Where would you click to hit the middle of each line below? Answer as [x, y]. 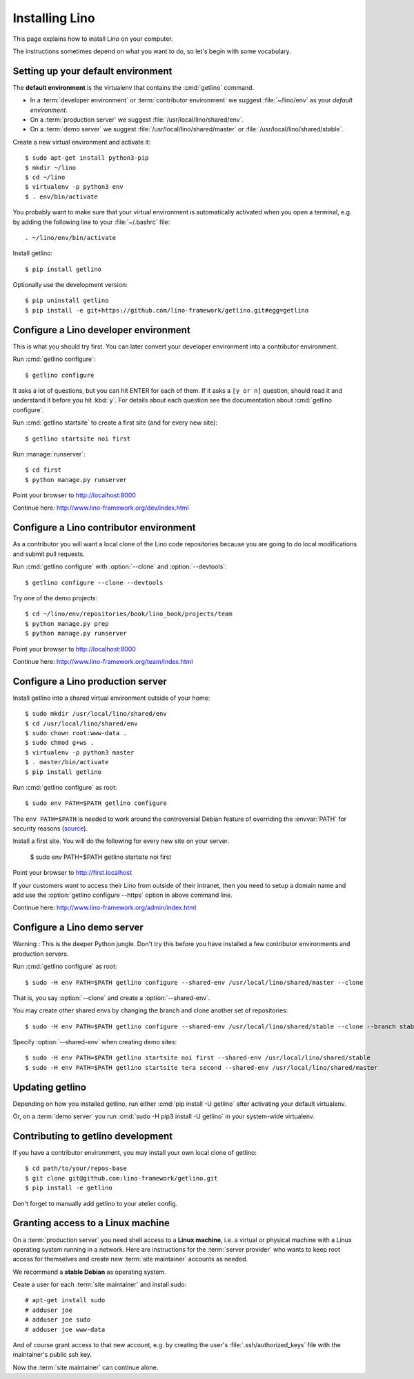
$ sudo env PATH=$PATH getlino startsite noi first [101, 857]
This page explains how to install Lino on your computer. [93, 39]
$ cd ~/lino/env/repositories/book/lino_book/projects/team [129, 614]
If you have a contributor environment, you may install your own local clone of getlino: [135, 1153]
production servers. [41, 954]
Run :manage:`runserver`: [49, 454]
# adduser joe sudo [58, 1320]
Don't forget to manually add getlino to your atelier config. [95, 1203]
